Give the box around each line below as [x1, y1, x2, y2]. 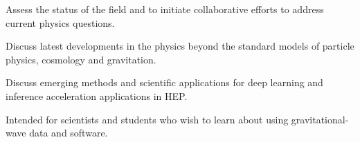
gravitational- [291, 112, 349, 126]
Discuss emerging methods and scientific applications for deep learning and [6, 75, 323, 90]
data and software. [29, 125, 108, 140]
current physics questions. [6, 15, 115, 30]
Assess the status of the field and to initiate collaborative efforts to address [6, 2, 324, 16]
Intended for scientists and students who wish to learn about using [6, 112, 289, 126]
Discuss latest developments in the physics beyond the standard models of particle [6, 39, 354, 53]
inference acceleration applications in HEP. [6, 88, 188, 103]
